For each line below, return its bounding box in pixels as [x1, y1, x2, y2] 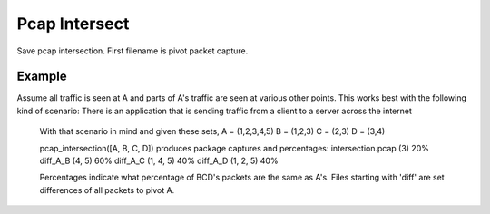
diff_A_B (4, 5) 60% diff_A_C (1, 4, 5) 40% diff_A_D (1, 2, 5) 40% [39, 155, 279, 167]
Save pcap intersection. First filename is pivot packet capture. [16, 45, 249, 56]
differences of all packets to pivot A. [39, 184, 175, 195]
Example [16, 69, 67, 84]
